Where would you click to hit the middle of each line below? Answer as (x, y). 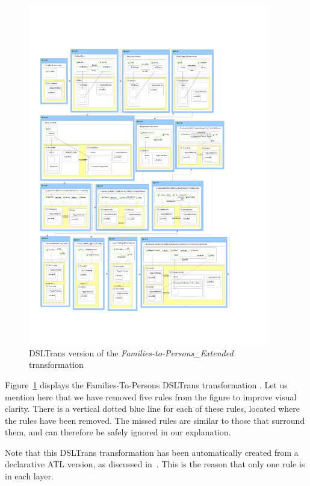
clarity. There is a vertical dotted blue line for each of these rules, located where (153, 409)
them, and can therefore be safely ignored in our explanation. (118, 432)
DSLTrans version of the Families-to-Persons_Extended (131, 352)
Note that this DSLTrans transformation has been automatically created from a (152, 452)
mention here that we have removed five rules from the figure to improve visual (151, 396)
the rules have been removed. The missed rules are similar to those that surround (155, 420)
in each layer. (29, 476)
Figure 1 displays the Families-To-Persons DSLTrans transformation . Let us (146, 384)
